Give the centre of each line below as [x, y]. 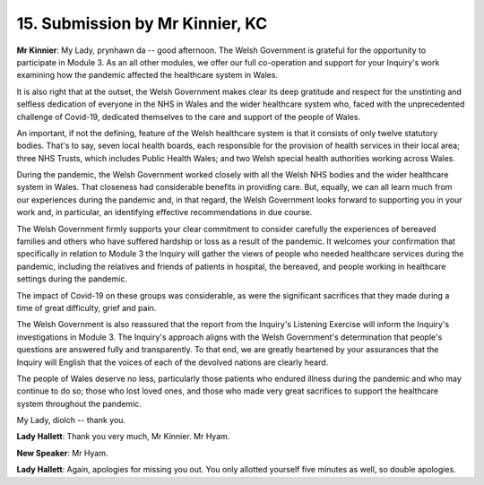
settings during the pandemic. [72, 279]
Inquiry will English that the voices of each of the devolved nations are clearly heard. [173, 362]
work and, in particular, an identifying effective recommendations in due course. [164, 212]
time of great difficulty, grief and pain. [86, 307]
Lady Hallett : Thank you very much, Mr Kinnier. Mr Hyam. [123, 437]
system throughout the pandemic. [79, 403]
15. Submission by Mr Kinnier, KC [142, 23]
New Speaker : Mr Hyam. [62, 453]
